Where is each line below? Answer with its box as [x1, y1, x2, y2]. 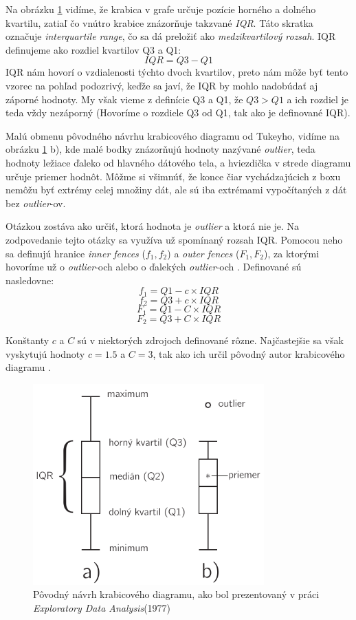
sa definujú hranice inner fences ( [5, 246, 146, 260]
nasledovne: [5, 272, 54, 287]
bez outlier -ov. [5, 195, 66, 210]
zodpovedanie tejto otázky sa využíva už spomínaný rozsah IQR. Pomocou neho [5, 232, 343, 246]
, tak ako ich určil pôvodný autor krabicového [153, 346, 345, 361]
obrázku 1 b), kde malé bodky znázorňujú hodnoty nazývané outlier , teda [5, 142, 315, 156]
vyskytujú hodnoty [5, 346, 85, 361]
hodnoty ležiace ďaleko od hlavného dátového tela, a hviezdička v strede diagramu [5, 155, 351, 169]
